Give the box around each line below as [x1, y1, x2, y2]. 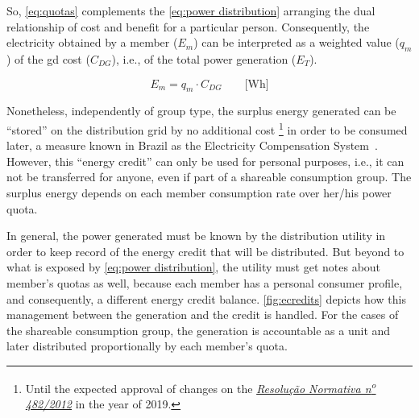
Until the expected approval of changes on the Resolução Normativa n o [25, 377, 376, 396]
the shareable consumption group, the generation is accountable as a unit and [6, 321, 391, 338]
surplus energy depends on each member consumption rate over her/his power [6, 184, 392, 201]
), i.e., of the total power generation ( [111, 50, 297, 67]
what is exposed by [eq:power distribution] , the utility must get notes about [6, 259, 381, 275]
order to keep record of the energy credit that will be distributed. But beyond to [6, 242, 404, 259]
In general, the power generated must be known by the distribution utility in [6, 227, 386, 244]
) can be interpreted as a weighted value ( [193, 34, 400, 51]
